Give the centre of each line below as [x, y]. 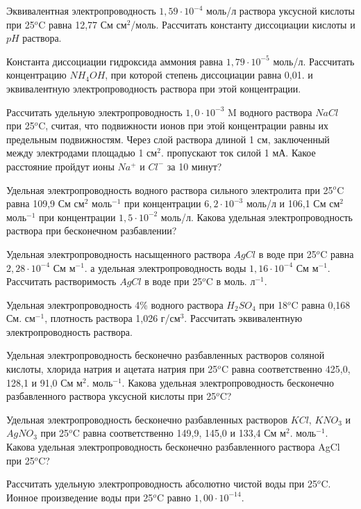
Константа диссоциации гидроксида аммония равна [115, 61]
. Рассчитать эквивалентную [243, 318]
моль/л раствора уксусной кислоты [280, 10]
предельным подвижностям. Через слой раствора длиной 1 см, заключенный [168, 139]
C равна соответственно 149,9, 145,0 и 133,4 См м [179, 433]
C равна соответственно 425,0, [286, 369]
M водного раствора [270, 112]
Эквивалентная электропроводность [81, 10]
